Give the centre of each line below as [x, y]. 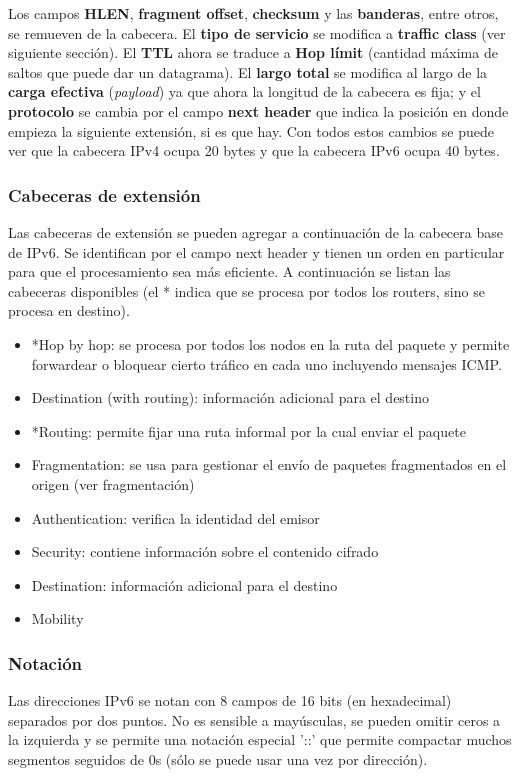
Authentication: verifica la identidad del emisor [175, 517]
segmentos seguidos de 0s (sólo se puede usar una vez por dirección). [218, 758]
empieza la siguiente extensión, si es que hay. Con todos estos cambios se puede [251, 130]
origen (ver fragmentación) [113, 483]
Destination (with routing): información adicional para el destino [230, 397]
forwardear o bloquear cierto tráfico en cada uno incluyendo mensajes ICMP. [266, 363]
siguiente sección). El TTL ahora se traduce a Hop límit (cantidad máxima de [253, 52]
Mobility [57, 618]
